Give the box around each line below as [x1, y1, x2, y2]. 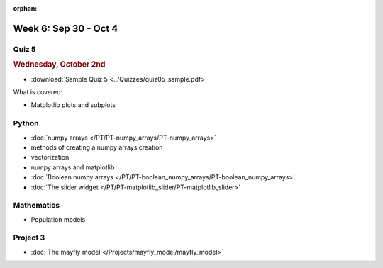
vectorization [30, 153, 70, 162]
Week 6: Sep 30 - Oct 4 [13, 22, 118, 35]
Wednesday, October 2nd [13, 60, 106, 69]
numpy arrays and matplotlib [30, 163, 115, 172]
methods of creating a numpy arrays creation [30, 143, 163, 152]
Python [13, 118, 39, 128]
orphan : [13, 4, 38, 12]
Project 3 [13, 233, 45, 242]
